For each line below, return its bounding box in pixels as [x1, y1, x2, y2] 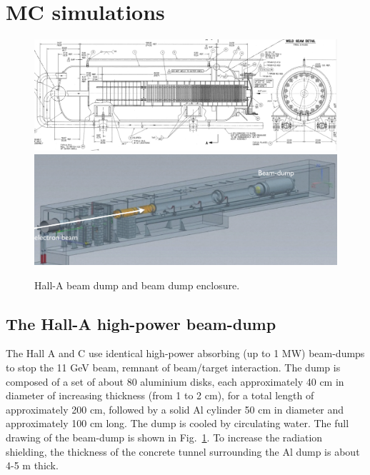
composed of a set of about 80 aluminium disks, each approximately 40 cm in [6, 374, 344, 389]
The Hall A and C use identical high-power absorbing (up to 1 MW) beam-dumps [6, 346, 365, 361]
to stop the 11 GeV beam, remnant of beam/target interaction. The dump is [6, 360, 341, 375]
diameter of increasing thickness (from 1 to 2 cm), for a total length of [6, 388, 314, 403]
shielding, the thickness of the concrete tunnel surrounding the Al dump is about [6, 444, 360, 459]
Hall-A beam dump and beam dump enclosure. [34, 277, 240, 292]
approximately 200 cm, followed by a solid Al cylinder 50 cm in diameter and [6, 401, 344, 416]
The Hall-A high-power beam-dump [6, 312, 276, 334]
